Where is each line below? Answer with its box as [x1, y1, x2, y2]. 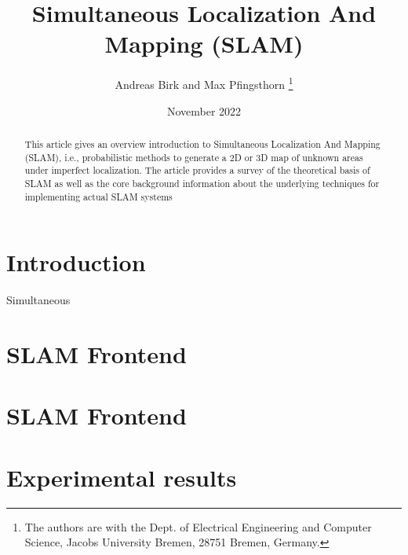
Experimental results [6, 461, 237, 493]
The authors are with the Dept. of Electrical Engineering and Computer [24, 518, 372, 535]
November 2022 [166, 102, 242, 119]
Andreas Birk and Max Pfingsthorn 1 [115, 74, 293, 92]
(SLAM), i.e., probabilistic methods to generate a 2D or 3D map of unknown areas [24, 150, 363, 164]
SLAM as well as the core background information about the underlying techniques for [24, 176, 380, 189]
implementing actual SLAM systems [24, 189, 173, 203]
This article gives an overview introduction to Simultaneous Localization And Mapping [24, 137, 381, 150]
